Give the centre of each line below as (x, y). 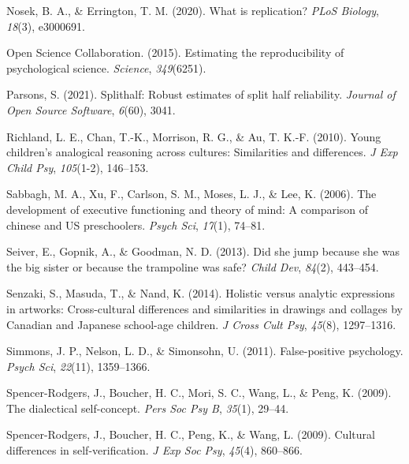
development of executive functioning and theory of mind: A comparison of (188, 209)
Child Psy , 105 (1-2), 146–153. (78, 167)
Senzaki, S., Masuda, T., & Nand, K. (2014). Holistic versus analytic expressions (201, 293)
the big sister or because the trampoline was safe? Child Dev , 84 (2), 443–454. (193, 266)
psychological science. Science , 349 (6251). (106, 67)
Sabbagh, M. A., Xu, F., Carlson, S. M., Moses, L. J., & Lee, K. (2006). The (191, 194)
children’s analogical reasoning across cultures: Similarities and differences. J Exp (202, 152)
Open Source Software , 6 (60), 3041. (91, 109)
